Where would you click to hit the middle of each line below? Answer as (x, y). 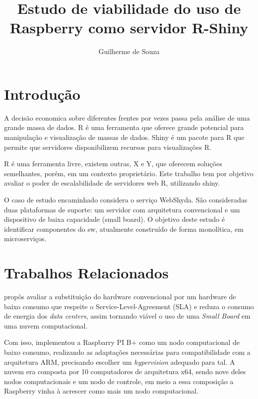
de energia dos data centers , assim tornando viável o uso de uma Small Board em (127, 316)
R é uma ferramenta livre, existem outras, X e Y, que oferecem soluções (113, 164)
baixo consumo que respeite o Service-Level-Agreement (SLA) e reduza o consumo (129, 306)
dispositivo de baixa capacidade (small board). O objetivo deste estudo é (114, 219)
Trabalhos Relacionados (86, 273)
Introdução (42, 94)
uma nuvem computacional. (46, 325)
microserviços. (25, 238)
